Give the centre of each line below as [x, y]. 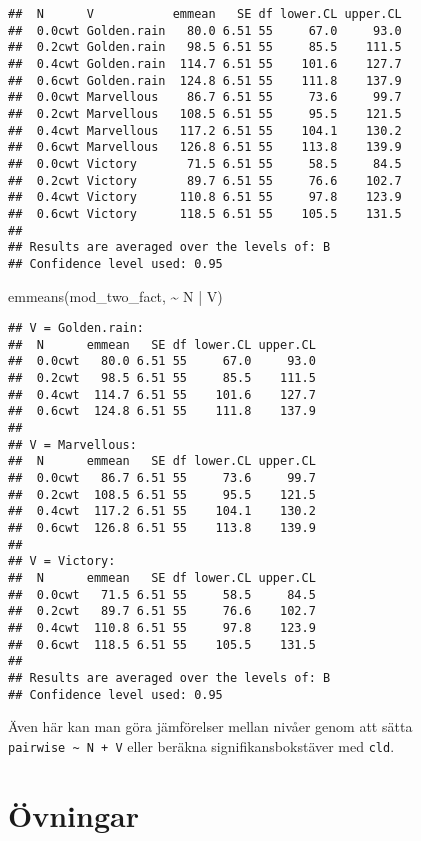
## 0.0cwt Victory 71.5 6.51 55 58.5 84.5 [205, 163]
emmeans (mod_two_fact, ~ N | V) [115, 295]
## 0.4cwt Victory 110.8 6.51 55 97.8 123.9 [205, 197]
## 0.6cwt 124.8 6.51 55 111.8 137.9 [162, 411]
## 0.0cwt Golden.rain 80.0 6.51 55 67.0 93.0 [205, 30]
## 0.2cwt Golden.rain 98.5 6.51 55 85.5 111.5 [205, 47]
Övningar [73, 814]
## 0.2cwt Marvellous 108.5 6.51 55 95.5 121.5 [205, 113]
